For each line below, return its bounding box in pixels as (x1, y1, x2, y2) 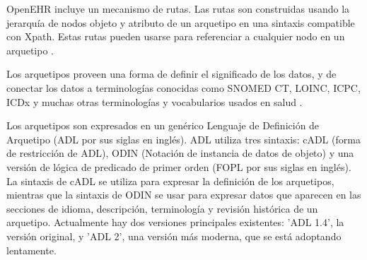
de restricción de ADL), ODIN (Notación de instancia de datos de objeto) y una (6, 146, 354, 160)
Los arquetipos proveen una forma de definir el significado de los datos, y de (6, 66, 337, 81)
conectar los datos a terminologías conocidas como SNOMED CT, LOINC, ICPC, (6, 80, 361, 95)
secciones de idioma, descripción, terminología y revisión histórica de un (6, 201, 318, 215)
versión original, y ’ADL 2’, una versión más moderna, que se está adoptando (6, 228, 342, 243)
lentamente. (6, 242, 57, 257)
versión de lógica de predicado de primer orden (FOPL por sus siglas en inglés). (6, 159, 351, 174)
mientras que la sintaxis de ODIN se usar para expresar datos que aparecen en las (6, 187, 361, 202)
